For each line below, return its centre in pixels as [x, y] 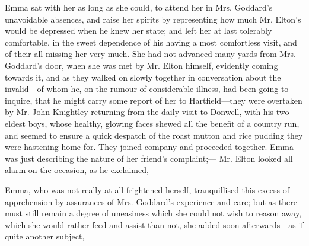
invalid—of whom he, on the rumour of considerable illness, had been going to [147, 89]
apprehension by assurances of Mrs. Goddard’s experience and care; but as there [151, 201]
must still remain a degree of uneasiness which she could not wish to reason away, [153, 213]
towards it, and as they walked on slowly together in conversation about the [143, 77]
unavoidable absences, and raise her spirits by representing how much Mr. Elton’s [153, 19]
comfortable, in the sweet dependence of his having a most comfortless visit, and [151, 42]
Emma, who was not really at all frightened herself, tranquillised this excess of [147, 189]
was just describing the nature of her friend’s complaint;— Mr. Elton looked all [149, 158]
